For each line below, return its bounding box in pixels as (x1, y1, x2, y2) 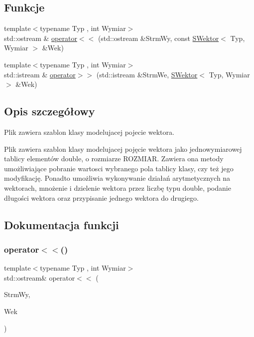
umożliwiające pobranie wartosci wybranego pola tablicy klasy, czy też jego (4, 163, 234, 173)
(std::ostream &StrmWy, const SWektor (98, 32, 219, 43)
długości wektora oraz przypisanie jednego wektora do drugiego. (4, 192, 199, 203)
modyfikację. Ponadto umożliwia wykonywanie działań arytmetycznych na (4, 173, 231, 183)
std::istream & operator (4, 69, 76, 79)
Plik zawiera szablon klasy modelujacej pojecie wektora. (4, 126, 174, 137)
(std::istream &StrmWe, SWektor (96, 69, 198, 79)
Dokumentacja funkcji (4, 217, 119, 232)
